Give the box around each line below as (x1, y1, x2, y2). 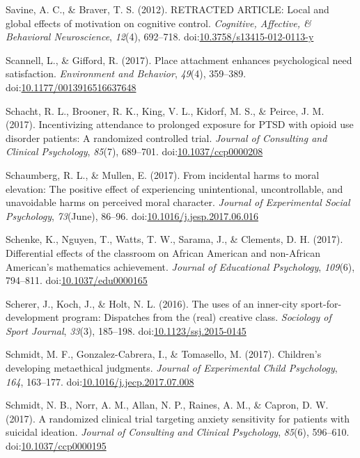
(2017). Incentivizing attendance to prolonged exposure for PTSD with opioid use (6, 117, 354, 132)
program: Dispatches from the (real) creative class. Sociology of (62, 310, 331, 324)
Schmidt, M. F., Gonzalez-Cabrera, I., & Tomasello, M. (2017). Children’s (6, 347, 322, 361)
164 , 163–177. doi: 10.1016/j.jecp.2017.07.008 (6, 374, 194, 388)
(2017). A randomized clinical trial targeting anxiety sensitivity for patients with (6, 411, 350, 425)
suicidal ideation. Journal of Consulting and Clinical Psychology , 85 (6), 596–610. (6, 425, 350, 439)
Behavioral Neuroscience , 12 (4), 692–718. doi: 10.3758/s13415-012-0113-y (6, 29, 314, 44)
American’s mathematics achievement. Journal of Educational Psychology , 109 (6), (6, 259, 355, 274)
